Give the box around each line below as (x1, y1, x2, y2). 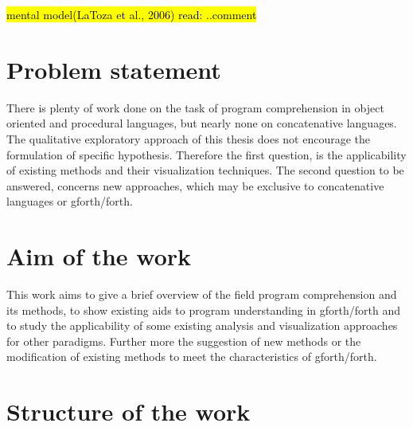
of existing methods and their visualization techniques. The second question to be (6, 162, 404, 178)
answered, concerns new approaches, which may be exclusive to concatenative (6, 177, 384, 194)
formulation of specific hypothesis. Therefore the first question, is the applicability (6, 146, 407, 163)
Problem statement (6, 53, 221, 85)
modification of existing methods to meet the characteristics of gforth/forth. (6, 348, 377, 365)
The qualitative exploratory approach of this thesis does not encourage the (6, 130, 371, 147)
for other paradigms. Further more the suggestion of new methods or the (6, 332, 361, 349)
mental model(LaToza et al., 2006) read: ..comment (6, 6, 257, 22)
